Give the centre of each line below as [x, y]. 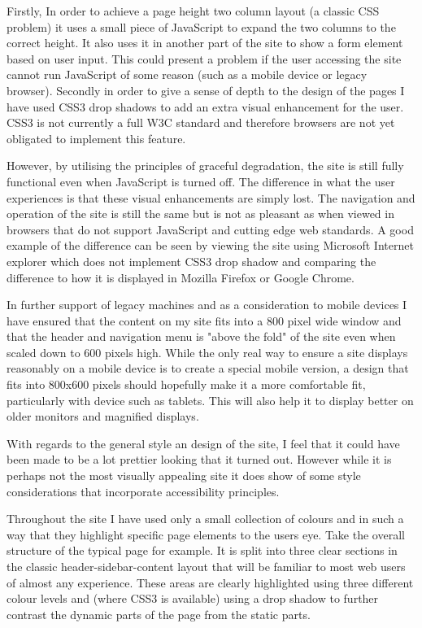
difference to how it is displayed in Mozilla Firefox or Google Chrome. [181, 277]
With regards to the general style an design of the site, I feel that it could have [203, 443]
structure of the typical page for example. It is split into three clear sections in [202, 550]
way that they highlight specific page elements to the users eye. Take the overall [206, 534]
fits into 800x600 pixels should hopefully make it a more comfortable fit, [186, 384]
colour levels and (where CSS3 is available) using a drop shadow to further [193, 598]
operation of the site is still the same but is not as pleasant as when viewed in [200, 214]
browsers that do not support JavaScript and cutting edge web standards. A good [210, 229]
